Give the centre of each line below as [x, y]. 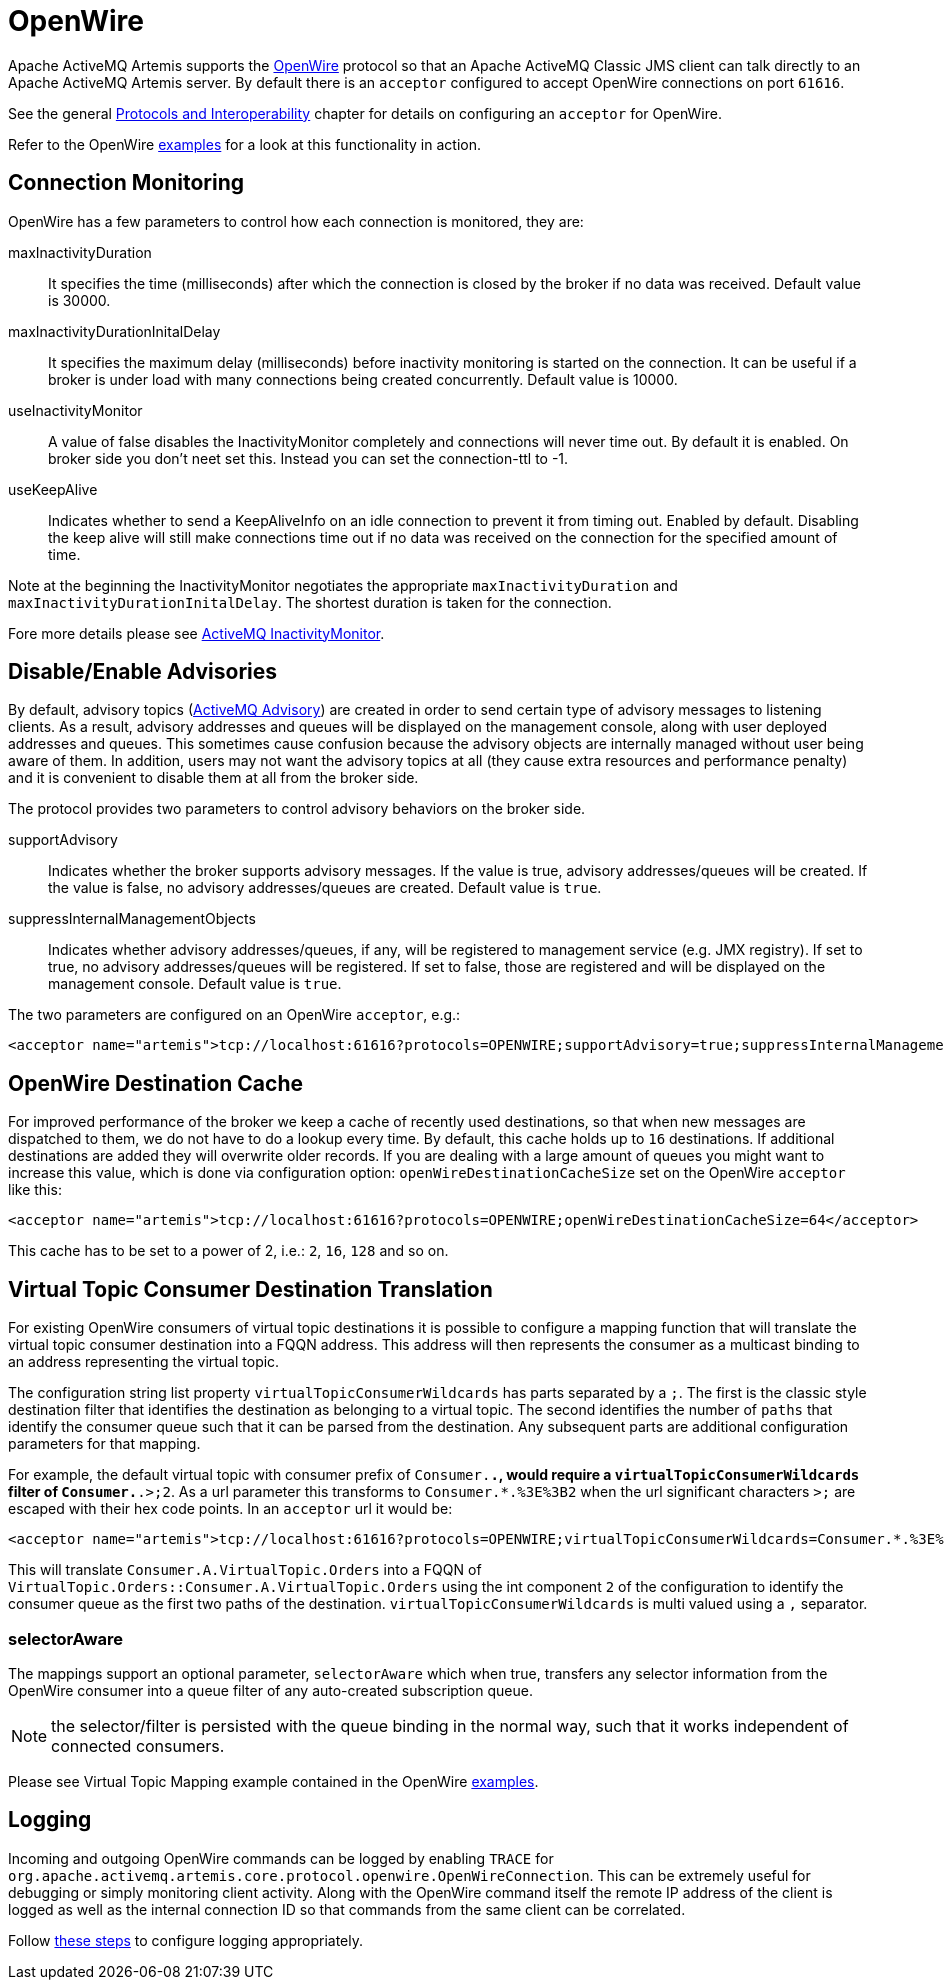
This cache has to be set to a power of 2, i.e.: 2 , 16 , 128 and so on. [228, 1251]
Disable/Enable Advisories [143, 672]
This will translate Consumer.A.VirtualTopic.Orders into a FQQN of [245, 1570]
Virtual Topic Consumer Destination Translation [250, 1289]
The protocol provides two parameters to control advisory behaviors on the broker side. [297, 809]
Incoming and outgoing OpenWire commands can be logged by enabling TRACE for [281, 1858]
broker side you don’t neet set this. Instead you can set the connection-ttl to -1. [308, 458]
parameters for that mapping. [104, 1444]
